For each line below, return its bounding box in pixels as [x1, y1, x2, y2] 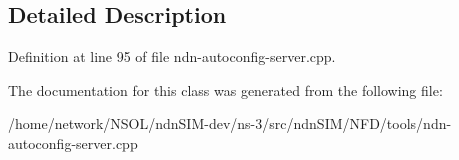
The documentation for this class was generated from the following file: [8, 79, 443, 100]
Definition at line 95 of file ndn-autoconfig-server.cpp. [8, 46, 336, 67]
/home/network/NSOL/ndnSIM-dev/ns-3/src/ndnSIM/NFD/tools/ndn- [8, 113, 452, 134]
